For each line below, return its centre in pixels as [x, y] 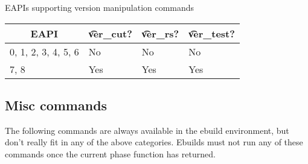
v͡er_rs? [160, 33]
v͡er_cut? [110, 33]
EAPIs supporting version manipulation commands [100, 7]
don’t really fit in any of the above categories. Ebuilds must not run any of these [154, 142]
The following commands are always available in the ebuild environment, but [147, 130]
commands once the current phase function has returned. [110, 153]
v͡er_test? [212, 33]
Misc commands [56, 105]
